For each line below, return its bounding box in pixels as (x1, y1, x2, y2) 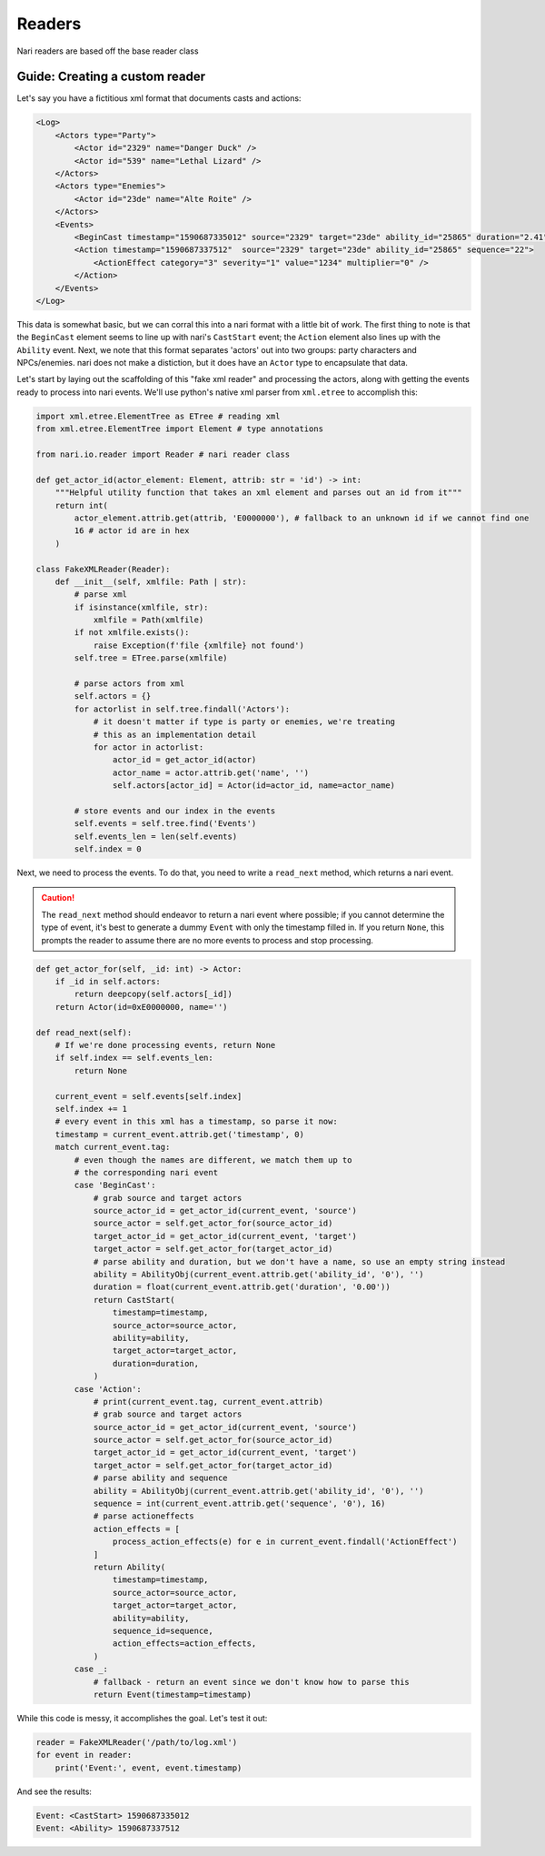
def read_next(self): (35, 1027, 133, 1037)
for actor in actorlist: (93, 741, 204, 752)
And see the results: (16, 1786, 93, 1797)
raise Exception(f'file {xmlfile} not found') (93, 640, 304, 651)
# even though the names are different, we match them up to (74, 1155, 352, 1165)
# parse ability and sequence (93, 1473, 228, 1483)
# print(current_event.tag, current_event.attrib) (93, 1397, 324, 1407)
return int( (54, 500, 109, 510)
